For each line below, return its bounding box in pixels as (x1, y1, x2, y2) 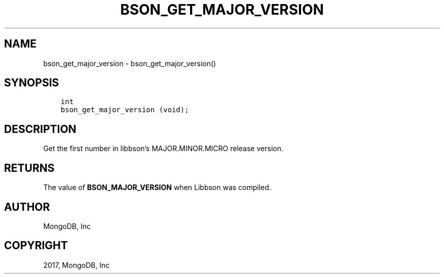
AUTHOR (4, 200, 50, 213)
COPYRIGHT (4, 239, 68, 252)
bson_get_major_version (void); (60, 106, 189, 114)
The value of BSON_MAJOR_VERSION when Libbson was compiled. (43, 183, 271, 192)
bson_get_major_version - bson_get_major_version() (43, 59, 216, 68)
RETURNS (4, 161, 55, 174)
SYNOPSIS (4, 76, 59, 89)
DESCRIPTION (4, 122, 77, 135)
